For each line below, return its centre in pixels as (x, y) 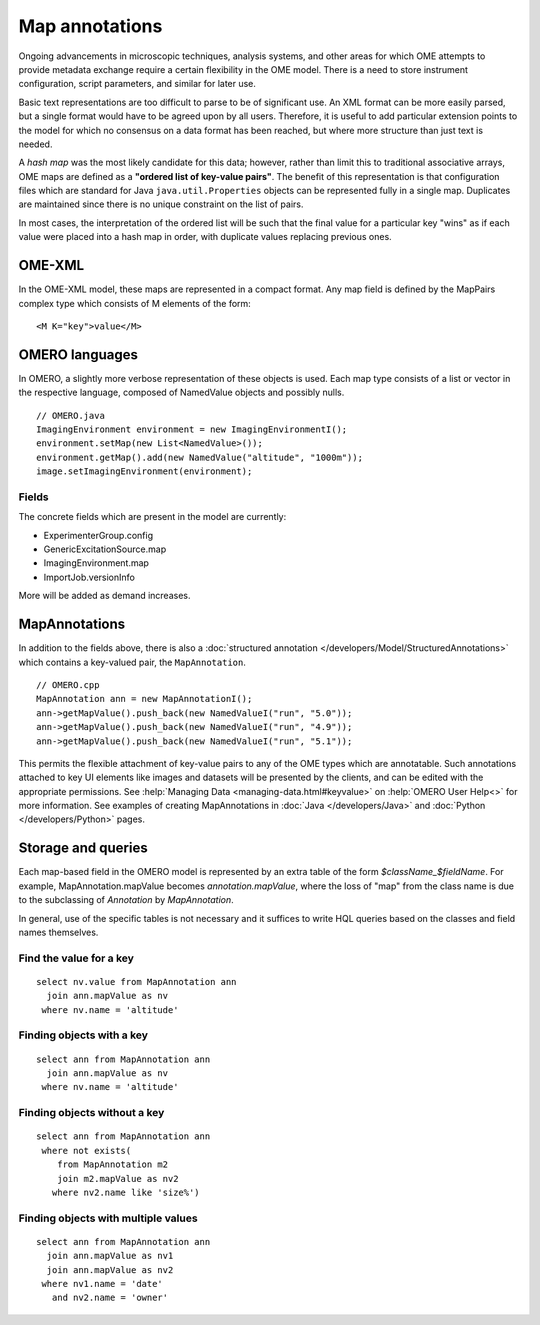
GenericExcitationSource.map (105, 549)
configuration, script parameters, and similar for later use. (137, 84)
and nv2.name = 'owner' (110, 1298)
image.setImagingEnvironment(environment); (144, 471)
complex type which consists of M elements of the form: (135, 303)
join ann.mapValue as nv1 (110, 1256)
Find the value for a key (76, 958)
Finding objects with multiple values (108, 1218)
